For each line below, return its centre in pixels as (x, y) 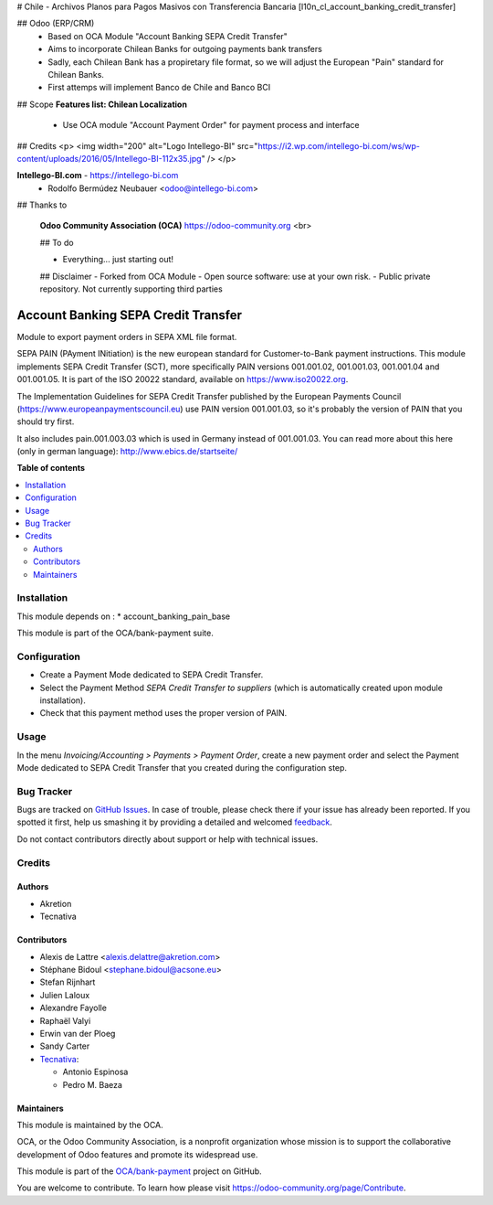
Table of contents (51, 468)
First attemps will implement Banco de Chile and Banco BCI (159, 88)
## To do (57, 242)
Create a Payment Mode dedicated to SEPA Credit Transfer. (152, 675)
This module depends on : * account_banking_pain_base (124, 616)
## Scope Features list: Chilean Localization (102, 104)
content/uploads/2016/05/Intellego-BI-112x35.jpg (109, 158)
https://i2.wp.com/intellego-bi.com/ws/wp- (338, 145)
